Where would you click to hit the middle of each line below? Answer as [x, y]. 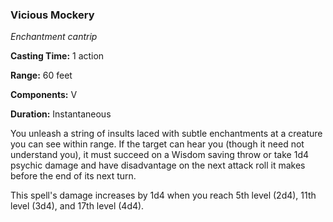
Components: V [44, 95]
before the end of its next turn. [73, 176]
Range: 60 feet [41, 75]
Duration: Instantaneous [61, 114]
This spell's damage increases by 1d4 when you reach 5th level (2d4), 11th [163, 195]
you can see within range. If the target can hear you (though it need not [157, 144]
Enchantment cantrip [54, 37]
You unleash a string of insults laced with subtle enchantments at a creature [166, 134]
